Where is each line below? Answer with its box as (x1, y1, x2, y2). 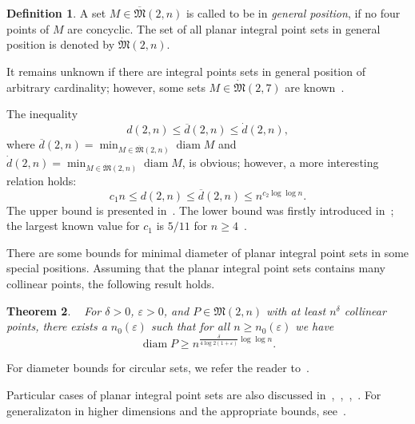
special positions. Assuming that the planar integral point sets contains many (6, 260, 385, 276)
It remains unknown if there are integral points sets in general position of (6, 63, 365, 79)
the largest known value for (6, 217, 140, 234)
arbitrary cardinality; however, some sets (6, 78, 206, 95)
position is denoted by (6, 36, 115, 53)
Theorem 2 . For (6, 302, 102, 319)
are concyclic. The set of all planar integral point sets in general (67, 20, 381, 37)
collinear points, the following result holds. (6, 275, 215, 292)
